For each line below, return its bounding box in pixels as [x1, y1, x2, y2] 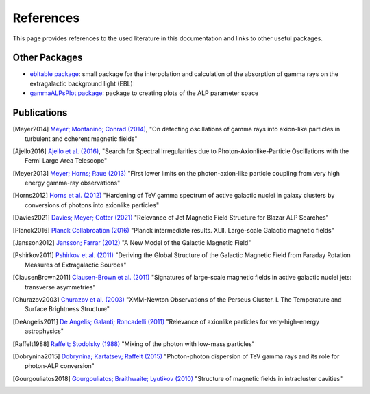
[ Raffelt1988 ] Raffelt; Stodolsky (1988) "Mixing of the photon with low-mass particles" [12, 339, 255, 348]
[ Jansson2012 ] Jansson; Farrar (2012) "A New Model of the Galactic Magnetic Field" [12, 239, 251, 247]
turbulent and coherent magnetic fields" [25, 134, 138, 143]
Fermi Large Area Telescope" [25, 157, 108, 165]
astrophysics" [25, 327, 64, 335]
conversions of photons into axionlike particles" [25, 200, 160, 209]
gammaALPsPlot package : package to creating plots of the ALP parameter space [29, 89, 259, 97]
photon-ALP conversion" [25, 362, 95, 370]
